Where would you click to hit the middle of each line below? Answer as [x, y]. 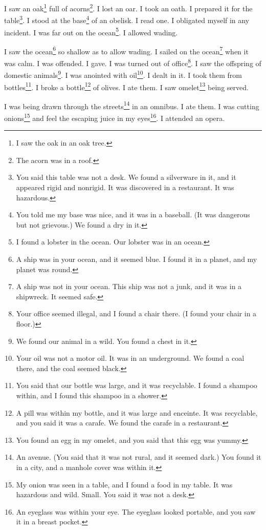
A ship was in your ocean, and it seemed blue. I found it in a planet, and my [137, 259]
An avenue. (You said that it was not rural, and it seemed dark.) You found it [139, 457]
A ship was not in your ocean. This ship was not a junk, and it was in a [129, 286]
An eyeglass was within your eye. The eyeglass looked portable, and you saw [136, 511]
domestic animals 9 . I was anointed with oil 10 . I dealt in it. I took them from [123, 74]
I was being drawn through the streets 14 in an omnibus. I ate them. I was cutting [132, 105]
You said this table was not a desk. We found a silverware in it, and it [126, 177]
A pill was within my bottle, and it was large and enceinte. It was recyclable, [137, 412]
